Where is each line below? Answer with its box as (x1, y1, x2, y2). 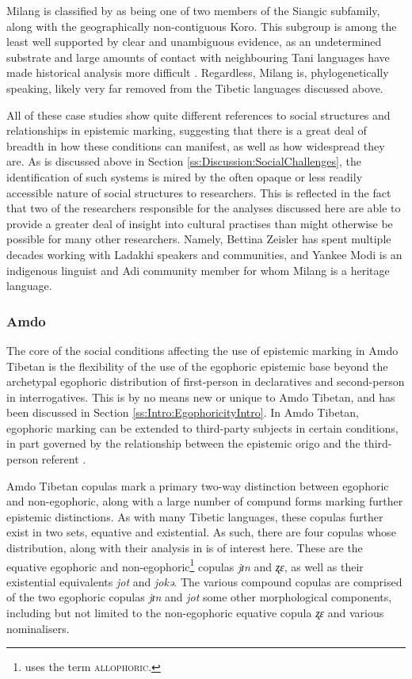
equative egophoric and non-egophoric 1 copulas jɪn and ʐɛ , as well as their (6, 555, 364, 574)
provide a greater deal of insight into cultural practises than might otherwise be (6, 215, 393, 231)
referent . (41, 451, 86, 467)
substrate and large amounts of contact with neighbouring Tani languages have (6, 48, 390, 65)
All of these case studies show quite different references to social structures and (6, 106, 391, 123)
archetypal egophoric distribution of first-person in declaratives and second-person (6, 373, 405, 390)
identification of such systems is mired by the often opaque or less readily (6, 168, 363, 185)
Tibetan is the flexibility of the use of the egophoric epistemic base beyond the (6, 357, 388, 374)
